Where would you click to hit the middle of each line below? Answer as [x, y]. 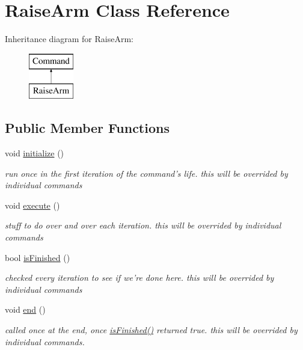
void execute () [32, 205]
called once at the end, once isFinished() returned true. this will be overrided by [151, 330]
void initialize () [35, 153]
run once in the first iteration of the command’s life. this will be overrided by [146, 173]
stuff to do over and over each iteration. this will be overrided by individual [143, 225]
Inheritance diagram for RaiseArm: [69, 39]
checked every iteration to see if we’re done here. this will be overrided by [139, 278]
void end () [25, 309]
